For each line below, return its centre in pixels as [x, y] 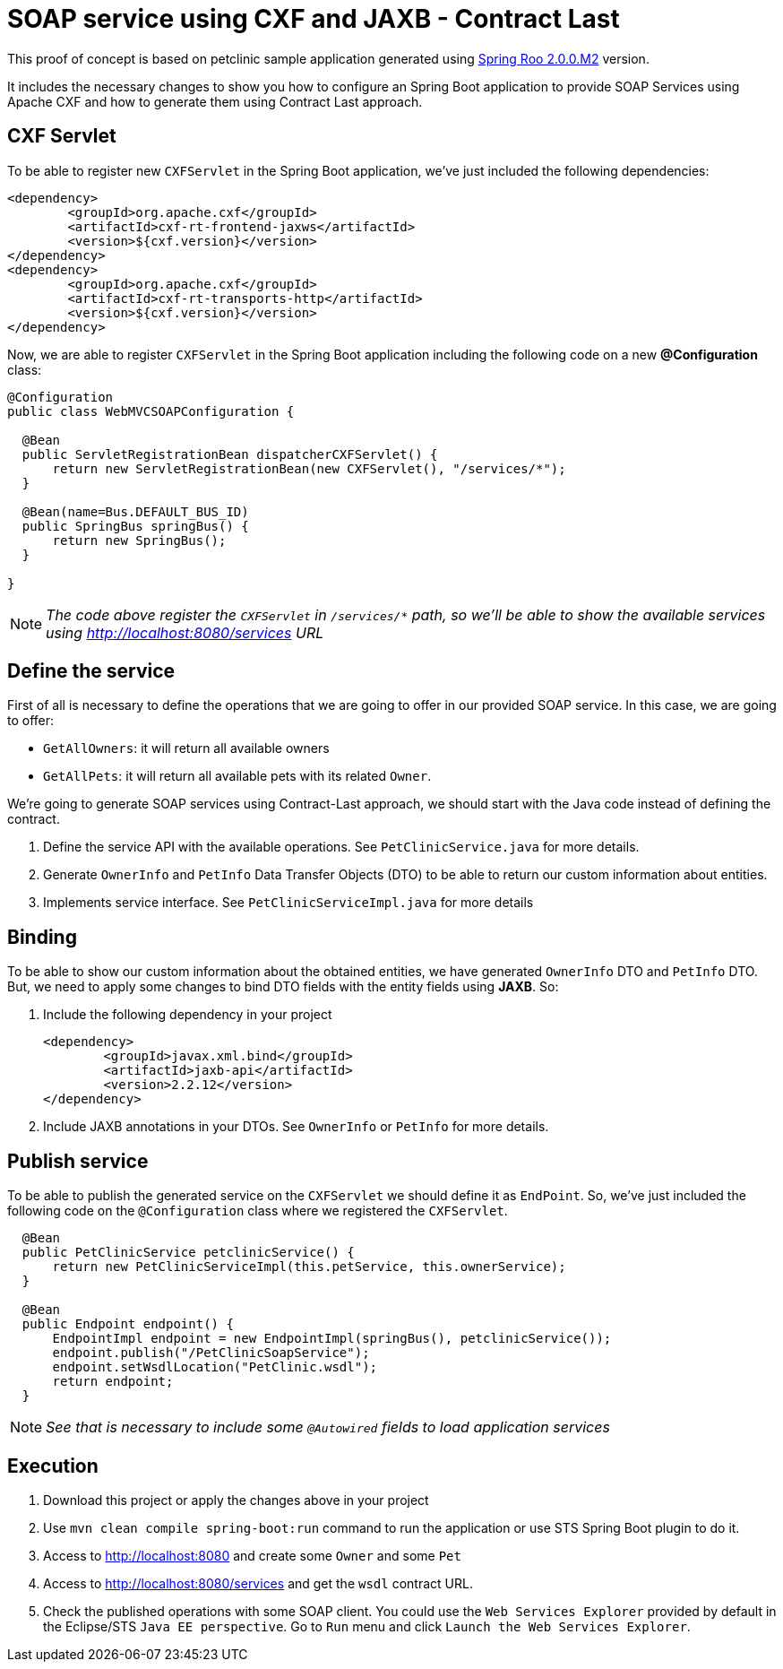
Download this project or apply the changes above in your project [236, 1500]
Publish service [78, 1161]
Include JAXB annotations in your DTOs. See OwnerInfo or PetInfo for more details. [296, 1127]
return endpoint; [113, 1382]
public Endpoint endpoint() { [128, 1324]
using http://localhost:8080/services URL [185, 632]
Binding [42, 937]
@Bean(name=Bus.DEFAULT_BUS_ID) [135, 511]
